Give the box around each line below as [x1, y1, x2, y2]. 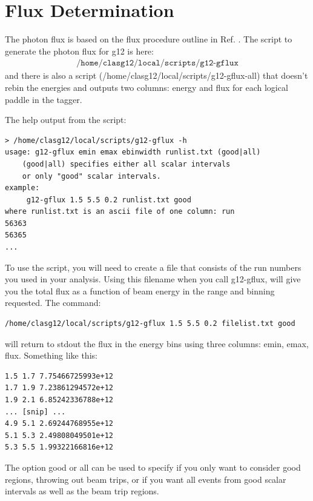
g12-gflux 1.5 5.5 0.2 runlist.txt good [26, 195, 191, 204]
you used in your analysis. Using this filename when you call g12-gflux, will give [5, 273, 301, 285]
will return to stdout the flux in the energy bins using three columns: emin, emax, [5, 337, 309, 350]
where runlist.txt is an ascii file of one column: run [5, 207, 235, 216]
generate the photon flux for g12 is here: [5, 44, 154, 57]
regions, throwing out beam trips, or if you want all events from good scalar [5, 473, 286, 485]
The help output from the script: [5, 113, 127, 126]
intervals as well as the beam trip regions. [5, 485, 159, 497]
